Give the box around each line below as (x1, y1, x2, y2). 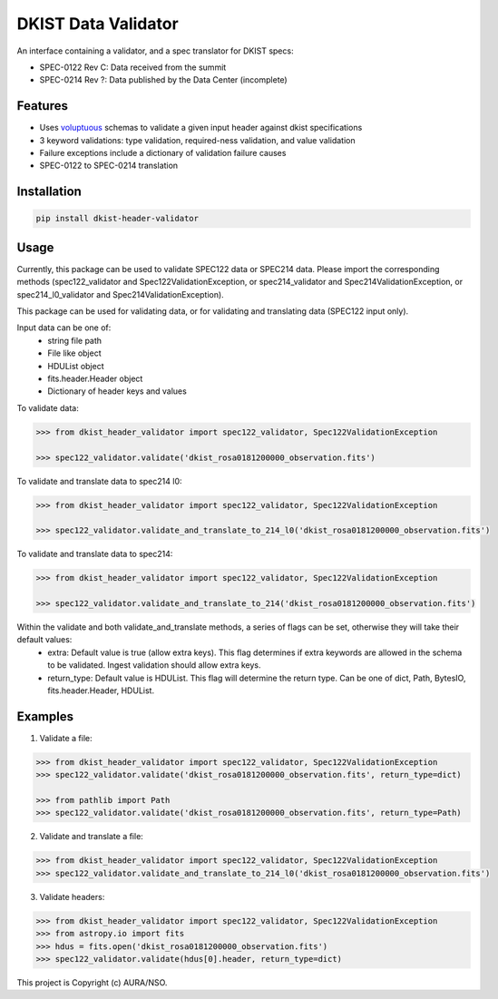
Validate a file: (39, 732, 93, 743)
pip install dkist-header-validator (35, 213, 200, 224)
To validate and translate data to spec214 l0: (16, 475, 182, 486)
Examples (16, 709, 74, 724)
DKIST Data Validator (16, 14, 179, 34)
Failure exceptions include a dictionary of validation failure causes (39, 148, 287, 159)
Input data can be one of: (16, 322, 112, 333)
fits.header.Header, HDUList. (47, 685, 154, 696)
